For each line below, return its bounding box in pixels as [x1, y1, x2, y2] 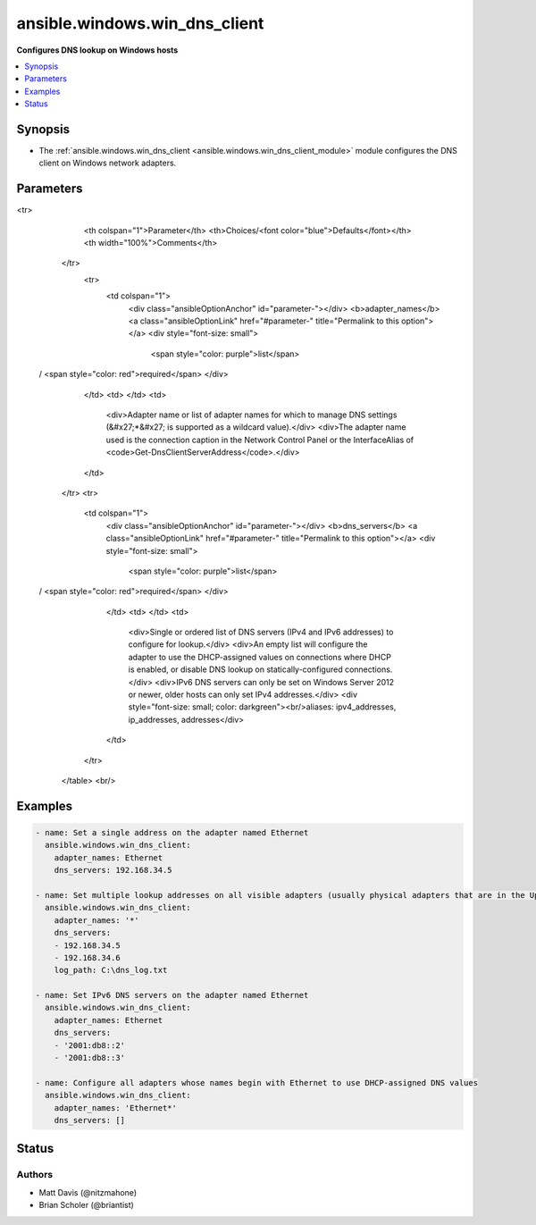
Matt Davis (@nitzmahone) [38, 1187, 138, 1197]
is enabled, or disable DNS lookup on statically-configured [128, 664, 343, 675]
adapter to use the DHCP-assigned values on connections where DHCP [128, 651, 392, 662]
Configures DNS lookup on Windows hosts [16, 45, 179, 55]
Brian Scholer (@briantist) [38, 1200, 134, 1211]
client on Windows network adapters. [38, 157, 177, 169]
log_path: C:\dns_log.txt [54, 965, 168, 976]
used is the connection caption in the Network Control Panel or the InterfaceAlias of [105, 434, 415, 445]
